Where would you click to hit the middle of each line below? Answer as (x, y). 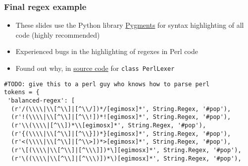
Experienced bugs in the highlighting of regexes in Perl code (107, 51)
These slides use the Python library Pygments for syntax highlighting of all (130, 25)
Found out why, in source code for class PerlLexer (95, 68)
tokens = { (22, 92)
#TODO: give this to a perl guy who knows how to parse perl (107, 84)
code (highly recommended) (58, 34)
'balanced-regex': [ (41, 100)
